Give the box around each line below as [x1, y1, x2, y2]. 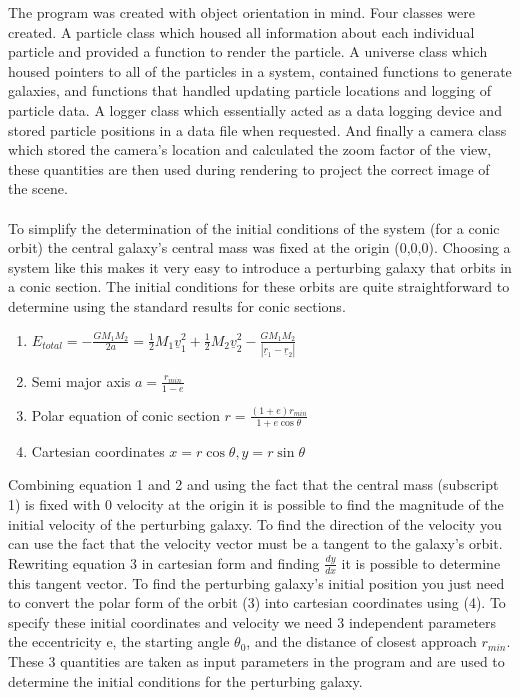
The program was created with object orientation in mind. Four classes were [8, 2, 475, 22]
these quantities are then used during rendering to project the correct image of [8, 158, 490, 179]
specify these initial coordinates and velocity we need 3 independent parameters [8, 611, 497, 632]
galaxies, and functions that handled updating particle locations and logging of [8, 80, 491, 101]
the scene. [8, 178, 68, 199]
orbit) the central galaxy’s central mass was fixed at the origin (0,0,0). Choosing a [8, 237, 511, 258]
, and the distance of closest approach [246, 631, 477, 652]
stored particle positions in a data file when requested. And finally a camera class [8, 119, 507, 140]
